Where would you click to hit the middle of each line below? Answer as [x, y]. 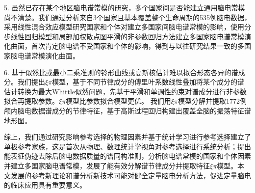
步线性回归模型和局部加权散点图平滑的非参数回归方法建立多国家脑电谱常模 [124, 36]
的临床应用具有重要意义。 [45, 185]
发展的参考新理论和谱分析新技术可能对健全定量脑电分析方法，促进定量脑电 [131, 175]
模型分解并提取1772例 [212, 101]
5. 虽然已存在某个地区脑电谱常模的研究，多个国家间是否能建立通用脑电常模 [125, 7]
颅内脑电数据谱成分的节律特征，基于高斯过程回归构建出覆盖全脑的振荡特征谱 [127, 110]
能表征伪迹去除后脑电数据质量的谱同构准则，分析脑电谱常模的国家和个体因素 [127, 156]
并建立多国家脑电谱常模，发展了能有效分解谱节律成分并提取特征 [107, 165]
